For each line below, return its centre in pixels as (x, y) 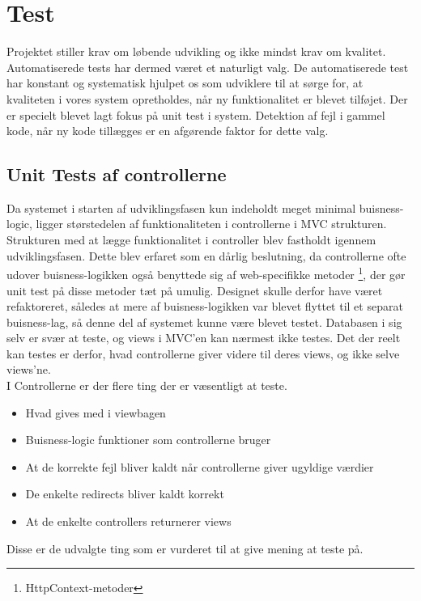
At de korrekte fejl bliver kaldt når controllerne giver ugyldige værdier (200, 466)
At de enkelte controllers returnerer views (128, 521)
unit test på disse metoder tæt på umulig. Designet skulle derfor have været (195, 290)
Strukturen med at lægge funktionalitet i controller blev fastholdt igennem (191, 240)
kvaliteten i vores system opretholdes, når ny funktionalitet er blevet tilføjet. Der (207, 98)
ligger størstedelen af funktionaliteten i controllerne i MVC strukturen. (211, 224)
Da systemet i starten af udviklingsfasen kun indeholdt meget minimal (181, 207)
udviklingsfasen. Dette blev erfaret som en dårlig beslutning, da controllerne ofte (206, 255)
